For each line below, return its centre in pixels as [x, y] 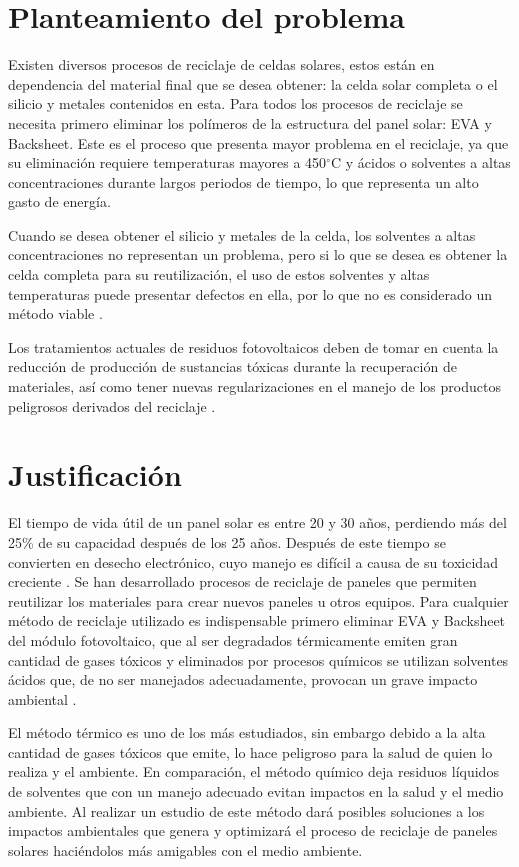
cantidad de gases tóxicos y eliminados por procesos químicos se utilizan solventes [258, 659]
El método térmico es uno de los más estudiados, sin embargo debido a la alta [247, 732]
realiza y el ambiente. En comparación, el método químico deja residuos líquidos [253, 771]
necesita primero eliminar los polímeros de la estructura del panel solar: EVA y [250, 122]
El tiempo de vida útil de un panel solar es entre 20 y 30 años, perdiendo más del [257, 522]
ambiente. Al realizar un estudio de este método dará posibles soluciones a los [246, 810]
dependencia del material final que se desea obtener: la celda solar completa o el [253, 83]
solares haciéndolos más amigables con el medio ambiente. [185, 849]
